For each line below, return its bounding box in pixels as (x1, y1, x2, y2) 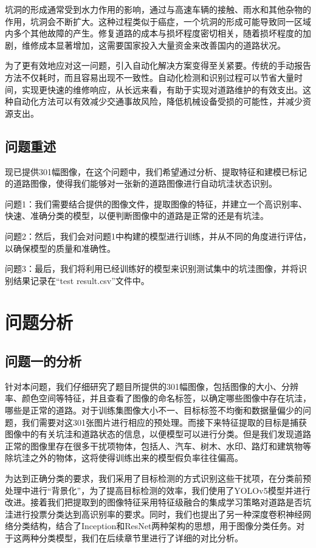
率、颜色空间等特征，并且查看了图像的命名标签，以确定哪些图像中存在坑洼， (5, 392, 311, 404)
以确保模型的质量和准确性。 (5, 241, 115, 254)
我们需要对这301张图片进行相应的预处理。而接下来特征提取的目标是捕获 (21, 415, 307, 428)
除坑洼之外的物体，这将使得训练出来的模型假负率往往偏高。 (5, 451, 243, 464)
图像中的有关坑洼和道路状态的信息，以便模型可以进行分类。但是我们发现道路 (5, 428, 311, 440)
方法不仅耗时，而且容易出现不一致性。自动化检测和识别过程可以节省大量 (5, 71, 294, 83)
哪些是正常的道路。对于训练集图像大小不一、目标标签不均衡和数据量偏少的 (5, 404, 303, 417)
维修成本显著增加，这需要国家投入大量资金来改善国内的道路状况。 (21, 38, 286, 51)
